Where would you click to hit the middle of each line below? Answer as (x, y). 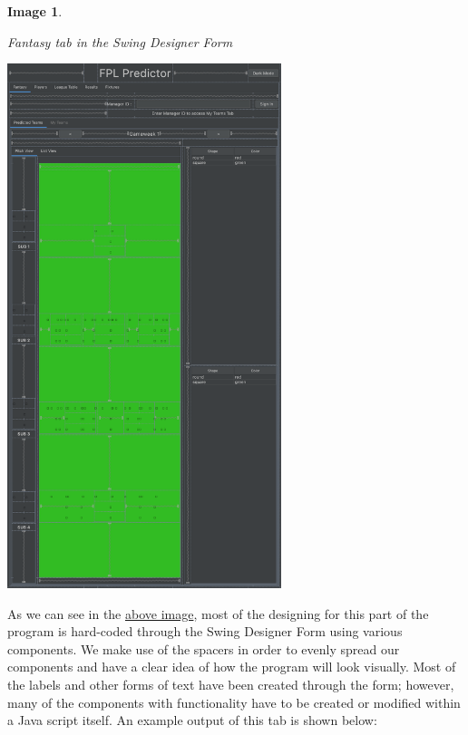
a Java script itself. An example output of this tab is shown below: (192, 720)
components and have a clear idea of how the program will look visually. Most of (232, 667)
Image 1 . (35, 11)
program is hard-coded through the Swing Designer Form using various (205, 631)
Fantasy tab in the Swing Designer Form (120, 41)
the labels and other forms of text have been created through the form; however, (231, 684)
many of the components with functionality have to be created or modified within (234, 702)
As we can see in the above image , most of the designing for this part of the (218, 613)
